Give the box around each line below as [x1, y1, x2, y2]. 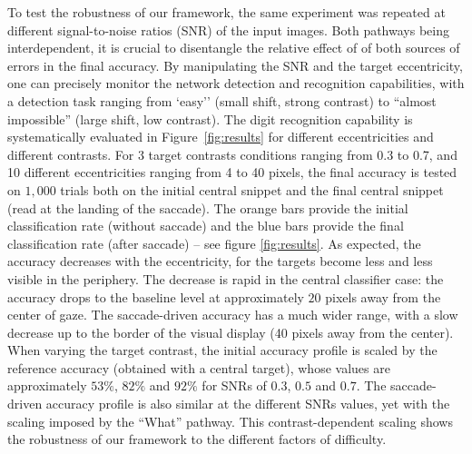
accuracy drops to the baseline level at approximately [7, 287, 304, 306]
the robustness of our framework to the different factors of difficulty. [7, 429, 387, 449]
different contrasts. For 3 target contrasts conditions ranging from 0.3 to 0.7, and [7, 144, 457, 163]
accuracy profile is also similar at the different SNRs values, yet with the [45, 394, 450, 413]
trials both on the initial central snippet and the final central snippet [60, 180, 444, 199]
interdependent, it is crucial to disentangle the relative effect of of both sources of [7, 38, 460, 57]
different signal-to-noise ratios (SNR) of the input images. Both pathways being [7, 20, 449, 39]
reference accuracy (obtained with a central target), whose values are [7, 358, 390, 377]
